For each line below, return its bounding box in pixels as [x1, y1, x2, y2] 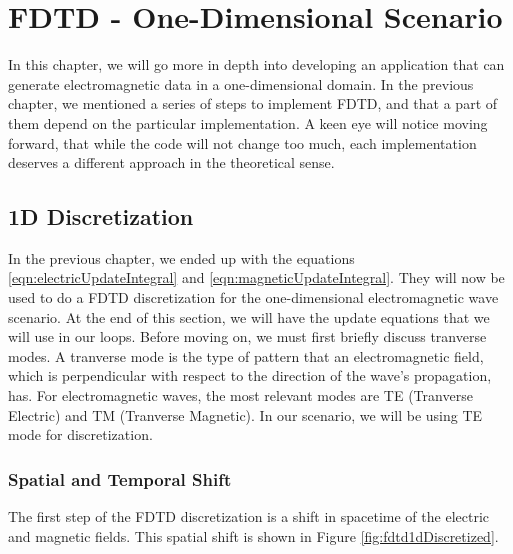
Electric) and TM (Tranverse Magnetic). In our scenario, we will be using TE [8, 404, 483, 425]
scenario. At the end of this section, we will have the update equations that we [8, 306, 490, 327]
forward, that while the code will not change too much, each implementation [8, 132, 477, 153]
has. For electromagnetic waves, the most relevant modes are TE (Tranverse [8, 385, 473, 406]
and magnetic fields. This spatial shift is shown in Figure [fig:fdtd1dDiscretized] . [8, 525, 499, 546]
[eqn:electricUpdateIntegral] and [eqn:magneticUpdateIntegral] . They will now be [8, 267, 505, 288]
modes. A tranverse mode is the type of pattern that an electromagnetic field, [8, 345, 484, 366]
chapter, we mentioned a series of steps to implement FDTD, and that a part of [8, 93, 498, 114]
